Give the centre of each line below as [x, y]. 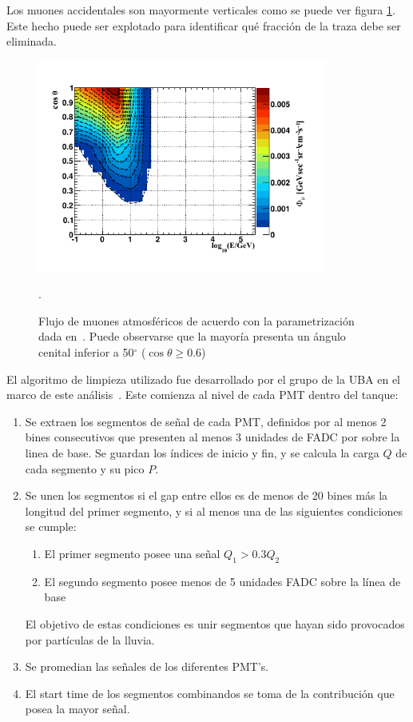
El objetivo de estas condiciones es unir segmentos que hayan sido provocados [215, 623]
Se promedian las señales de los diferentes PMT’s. [147, 666]
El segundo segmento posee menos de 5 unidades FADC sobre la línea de [222, 581]
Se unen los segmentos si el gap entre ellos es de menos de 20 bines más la [206, 495]
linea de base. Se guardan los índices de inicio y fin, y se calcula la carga [202, 452]
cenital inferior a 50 [86, 351]
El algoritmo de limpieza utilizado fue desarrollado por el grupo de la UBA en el [204, 379]
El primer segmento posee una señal [132, 553]
